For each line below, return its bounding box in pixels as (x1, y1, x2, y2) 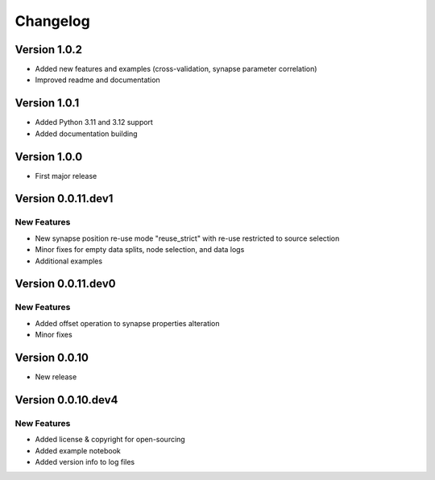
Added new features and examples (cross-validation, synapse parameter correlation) (35, 64, 317, 74)
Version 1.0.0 (14, 150, 83, 163)
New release (35, 372, 77, 382)
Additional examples (35, 256, 103, 266)
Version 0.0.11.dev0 (14, 277, 116, 291)
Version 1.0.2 (14, 43, 83, 56)
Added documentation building (35, 129, 138, 139)
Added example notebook (35, 445, 121, 455)
